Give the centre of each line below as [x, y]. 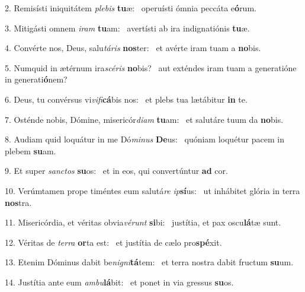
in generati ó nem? [36, 79]
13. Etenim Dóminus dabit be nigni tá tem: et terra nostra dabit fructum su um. [149, 262]
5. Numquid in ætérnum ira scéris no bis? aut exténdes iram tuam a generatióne [151, 67]
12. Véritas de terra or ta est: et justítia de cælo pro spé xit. [113, 242]
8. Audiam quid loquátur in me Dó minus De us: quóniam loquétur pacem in [145, 139]
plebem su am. [30, 150]
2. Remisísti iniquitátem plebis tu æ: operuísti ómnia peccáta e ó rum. [131, 8]
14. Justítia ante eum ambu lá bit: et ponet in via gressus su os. [119, 282]
